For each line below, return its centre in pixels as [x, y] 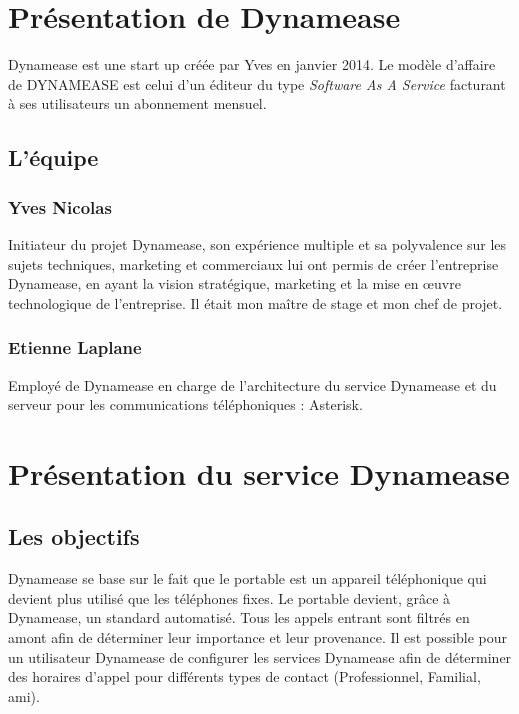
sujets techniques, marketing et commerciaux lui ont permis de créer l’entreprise [253, 263]
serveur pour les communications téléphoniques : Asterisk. [185, 404]
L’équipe [53, 157]
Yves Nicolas [60, 206]
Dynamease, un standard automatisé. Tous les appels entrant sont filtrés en [239, 617]
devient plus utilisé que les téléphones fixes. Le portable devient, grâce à [229, 597]
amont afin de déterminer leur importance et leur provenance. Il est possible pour [258, 637]
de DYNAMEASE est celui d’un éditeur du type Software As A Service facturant [257, 83]
